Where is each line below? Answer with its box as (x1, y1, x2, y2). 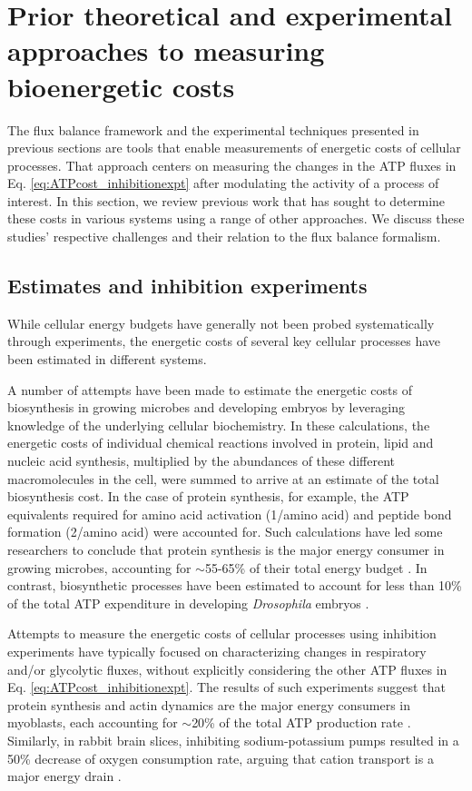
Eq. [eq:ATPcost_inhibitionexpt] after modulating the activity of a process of (7, 173, 439, 193)
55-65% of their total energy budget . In (204, 558, 428, 577)
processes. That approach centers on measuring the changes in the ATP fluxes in (7, 155, 457, 174)
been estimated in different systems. (7, 350, 207, 369)
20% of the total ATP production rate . (192, 713, 411, 732)
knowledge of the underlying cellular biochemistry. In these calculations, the (7, 415, 430, 434)
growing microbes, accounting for (7, 558, 192, 577)
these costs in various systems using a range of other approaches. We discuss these (7, 209, 465, 228)
